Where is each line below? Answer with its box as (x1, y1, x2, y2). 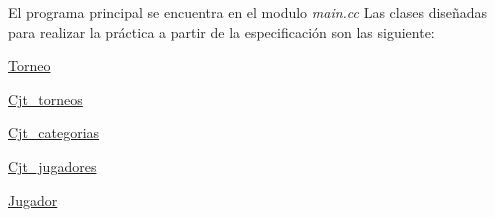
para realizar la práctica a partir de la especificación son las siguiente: (8, 21, 435, 42)
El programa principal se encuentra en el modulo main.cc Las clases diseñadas (8, 2, 488, 22)
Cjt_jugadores (8, 155, 97, 176)
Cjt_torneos (8, 88, 83, 109)
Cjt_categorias (8, 122, 100, 143)
